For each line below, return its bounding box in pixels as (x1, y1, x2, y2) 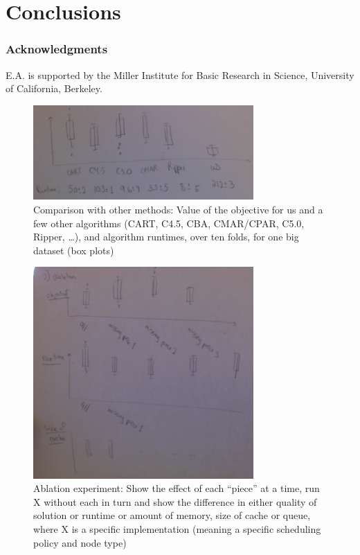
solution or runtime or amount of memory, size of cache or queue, (33, 508, 311, 522)
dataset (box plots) (33, 243, 114, 257)
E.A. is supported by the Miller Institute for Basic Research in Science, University (6, 67, 354, 82)
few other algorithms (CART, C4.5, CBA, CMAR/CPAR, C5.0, (33, 215, 305, 230)
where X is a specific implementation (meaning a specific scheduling (33, 522, 321, 536)
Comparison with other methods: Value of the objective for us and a (33, 202, 323, 217)
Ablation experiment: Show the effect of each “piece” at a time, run (33, 481, 320, 495)
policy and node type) (33, 535, 127, 549)
